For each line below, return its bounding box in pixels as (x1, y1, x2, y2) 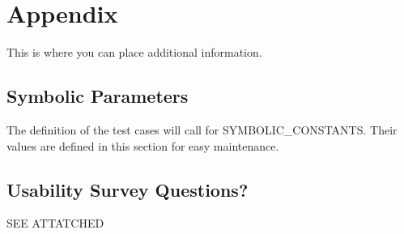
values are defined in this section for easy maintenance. (6, 137, 279, 154)
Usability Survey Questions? (6, 177, 249, 202)
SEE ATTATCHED (6, 215, 104, 232)
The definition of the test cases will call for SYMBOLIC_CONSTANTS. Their (6, 121, 398, 138)
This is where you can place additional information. (6, 44, 262, 61)
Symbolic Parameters (6, 83, 189, 108)
